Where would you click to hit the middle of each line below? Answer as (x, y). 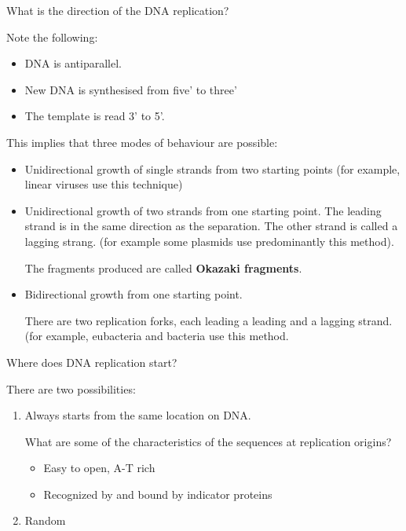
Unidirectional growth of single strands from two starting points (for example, (212, 168)
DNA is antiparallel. (73, 63)
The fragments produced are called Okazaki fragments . (163, 267)
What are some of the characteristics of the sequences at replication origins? (208, 441)
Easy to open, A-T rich (99, 468)
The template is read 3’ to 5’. (95, 116)
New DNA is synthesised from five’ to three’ (131, 89)
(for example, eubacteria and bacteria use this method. (157, 336)
